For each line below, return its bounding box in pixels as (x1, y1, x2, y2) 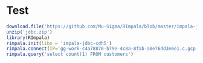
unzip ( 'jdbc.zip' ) (6, 29, 53, 35)
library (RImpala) (6, 34, 50, 41)
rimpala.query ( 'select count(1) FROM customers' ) (6, 52, 134, 58)
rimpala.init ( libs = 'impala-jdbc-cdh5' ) (6, 40, 112, 46)
